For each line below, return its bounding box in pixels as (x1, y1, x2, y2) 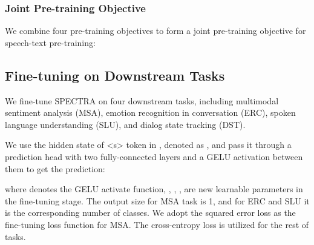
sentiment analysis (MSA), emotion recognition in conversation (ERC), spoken (5, 106, 296, 119)
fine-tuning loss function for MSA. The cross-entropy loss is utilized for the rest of (5, 218, 309, 230)
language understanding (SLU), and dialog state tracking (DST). (5, 118, 246, 130)
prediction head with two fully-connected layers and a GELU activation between (5, 150, 303, 163)
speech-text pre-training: (5, 36, 96, 49)
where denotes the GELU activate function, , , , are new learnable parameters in (5, 183, 303, 195)
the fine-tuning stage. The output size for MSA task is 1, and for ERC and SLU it (5, 194, 310, 207)
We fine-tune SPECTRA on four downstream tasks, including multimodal (5, 94, 279, 107)
